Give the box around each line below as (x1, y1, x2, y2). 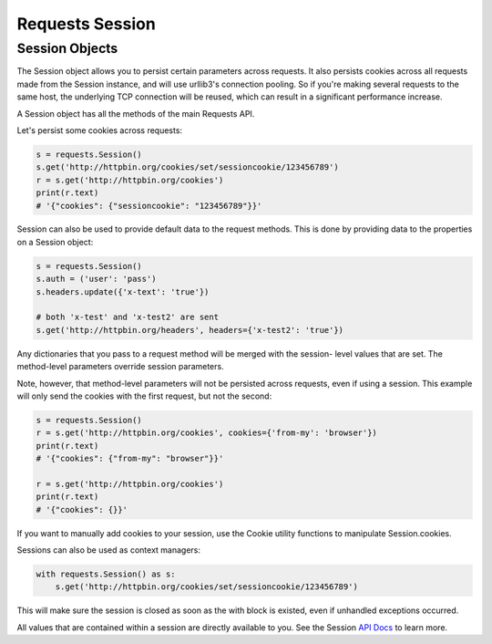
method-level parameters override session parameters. (16, 361, 224, 372)
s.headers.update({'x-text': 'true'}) (36, 286, 210, 296)
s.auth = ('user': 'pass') (36, 274, 157, 285)
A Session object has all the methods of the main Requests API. (16, 108, 255, 119)
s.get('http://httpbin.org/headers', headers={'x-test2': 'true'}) (36, 325, 344, 335)
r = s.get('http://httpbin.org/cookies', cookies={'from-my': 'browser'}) (36, 428, 378, 438)
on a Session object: (16, 236, 94, 247)
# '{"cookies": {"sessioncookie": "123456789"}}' (36, 201, 262, 211)
